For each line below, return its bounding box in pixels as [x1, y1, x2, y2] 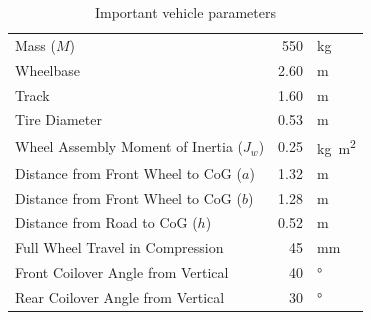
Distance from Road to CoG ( [15, 212, 198, 233]
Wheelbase [15, 59, 81, 80]
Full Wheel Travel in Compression [15, 237, 224, 258]
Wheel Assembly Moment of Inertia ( [15, 136, 244, 157]
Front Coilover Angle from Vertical [15, 262, 229, 283]
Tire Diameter [15, 109, 102, 130]
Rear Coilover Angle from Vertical [15, 286, 225, 307]
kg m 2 [317, 135, 356, 158]
